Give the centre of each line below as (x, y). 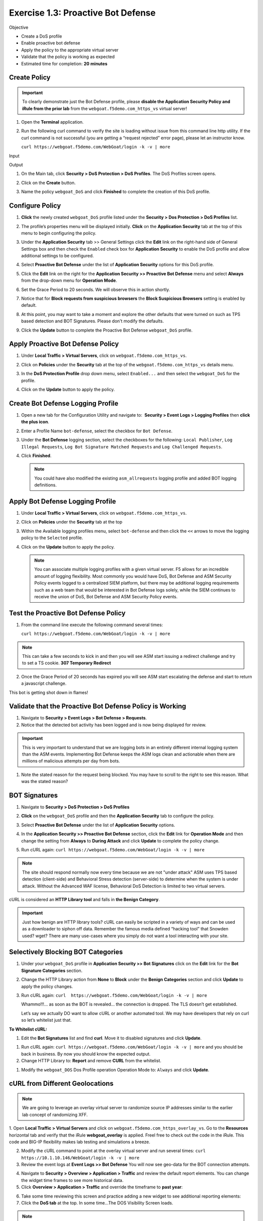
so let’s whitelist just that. (47, 1020)
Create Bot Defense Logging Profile (64, 403)
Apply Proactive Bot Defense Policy (64, 344)
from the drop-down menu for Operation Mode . (69, 280)
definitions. (46, 485)
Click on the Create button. (48, 183)
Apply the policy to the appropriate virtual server (70, 50)
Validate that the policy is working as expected (68, 57)
